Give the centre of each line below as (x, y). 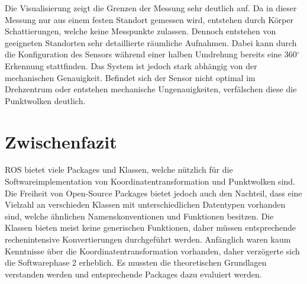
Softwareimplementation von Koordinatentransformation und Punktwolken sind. (150, 181)
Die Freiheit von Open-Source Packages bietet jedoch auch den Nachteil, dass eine (153, 193)
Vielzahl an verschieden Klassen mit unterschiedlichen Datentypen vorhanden (145, 204)
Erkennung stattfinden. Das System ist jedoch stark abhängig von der (131, 65)
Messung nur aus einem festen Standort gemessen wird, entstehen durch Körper (149, 19)
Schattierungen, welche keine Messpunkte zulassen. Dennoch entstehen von (140, 31)
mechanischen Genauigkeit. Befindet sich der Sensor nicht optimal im (130, 77)
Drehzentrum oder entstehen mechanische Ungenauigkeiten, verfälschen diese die (151, 89)
